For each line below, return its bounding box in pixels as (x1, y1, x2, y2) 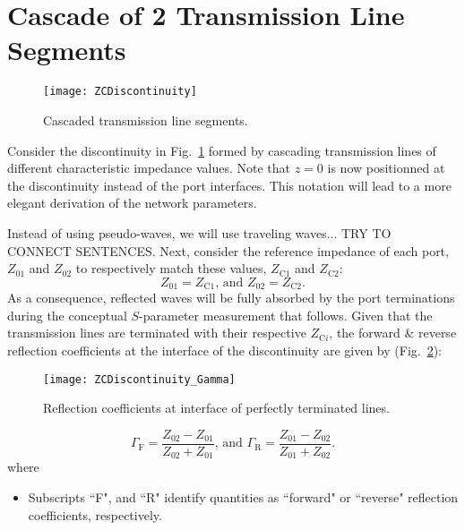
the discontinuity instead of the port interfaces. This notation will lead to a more (7, 175, 452, 194)
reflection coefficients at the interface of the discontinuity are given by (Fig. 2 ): (7, 340, 443, 359)
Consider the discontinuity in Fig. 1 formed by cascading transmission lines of (7, 141, 436, 159)
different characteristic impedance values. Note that (7, 158, 291, 177)
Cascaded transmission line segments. (43, 110, 248, 129)
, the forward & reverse (329, 323, 457, 342)
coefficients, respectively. (28, 505, 162, 524)
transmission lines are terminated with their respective (7, 323, 306, 342)
